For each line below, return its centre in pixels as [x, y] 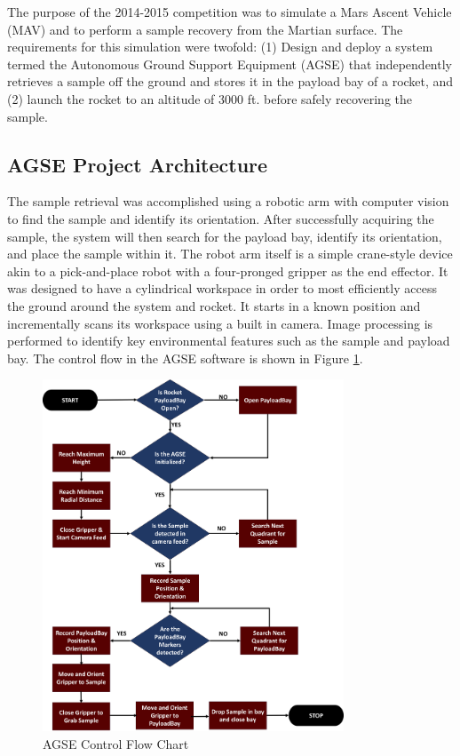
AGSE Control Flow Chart [116, 743]
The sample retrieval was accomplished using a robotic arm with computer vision [228, 201]
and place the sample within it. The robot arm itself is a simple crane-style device [230, 254]
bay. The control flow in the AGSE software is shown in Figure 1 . [185, 358]
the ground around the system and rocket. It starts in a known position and [214, 305]
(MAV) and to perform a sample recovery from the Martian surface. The [205, 29]
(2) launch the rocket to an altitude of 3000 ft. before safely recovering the [210, 98]
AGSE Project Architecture [138, 164]
